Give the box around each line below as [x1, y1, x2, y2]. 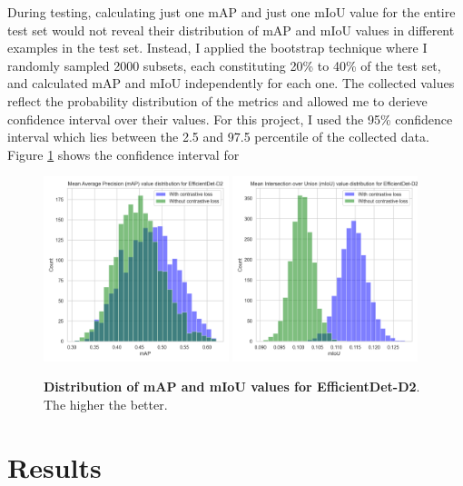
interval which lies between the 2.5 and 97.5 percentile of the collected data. [7, 127, 429, 146]
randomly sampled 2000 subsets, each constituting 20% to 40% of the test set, [7, 55, 441, 74]
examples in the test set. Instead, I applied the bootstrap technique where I [7, 38, 428, 57]
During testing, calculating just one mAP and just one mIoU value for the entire [7, 3, 456, 21]
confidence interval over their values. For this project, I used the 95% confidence [7, 109, 453, 128]
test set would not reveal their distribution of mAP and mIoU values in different [7, 20, 455, 39]
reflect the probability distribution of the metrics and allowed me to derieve [7, 91, 428, 110]
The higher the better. [44, 395, 168, 414]
